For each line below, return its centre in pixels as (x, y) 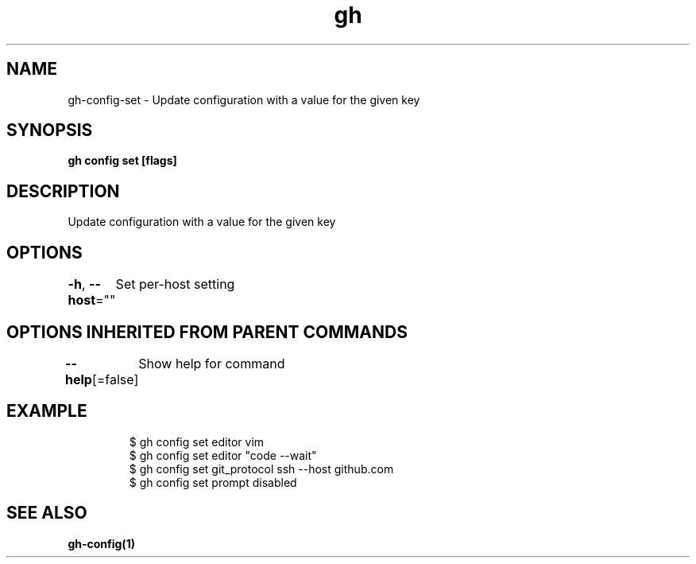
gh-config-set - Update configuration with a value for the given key (244, 99)
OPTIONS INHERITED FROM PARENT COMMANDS (207, 332)
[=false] (115, 379)
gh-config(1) (101, 543)
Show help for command (212, 363)
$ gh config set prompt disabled (213, 482)
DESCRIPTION (63, 191)
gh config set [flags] (122, 161)
